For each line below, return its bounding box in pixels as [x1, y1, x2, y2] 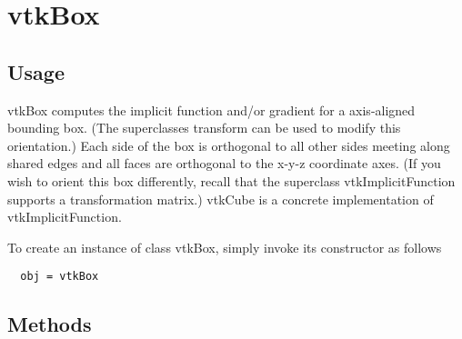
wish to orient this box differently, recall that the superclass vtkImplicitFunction [7, 171, 456, 190]
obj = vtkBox [20, 270, 99, 284]
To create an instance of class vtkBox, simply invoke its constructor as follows [7, 237, 442, 256]
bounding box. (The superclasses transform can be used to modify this [7, 118, 401, 137]
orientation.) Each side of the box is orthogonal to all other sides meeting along [7, 135, 450, 155]
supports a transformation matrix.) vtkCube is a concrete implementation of [7, 189, 434, 208]
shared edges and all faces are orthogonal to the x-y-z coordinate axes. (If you [7, 154, 441, 173]
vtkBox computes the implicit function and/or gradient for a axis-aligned [7, 100, 416, 119]
